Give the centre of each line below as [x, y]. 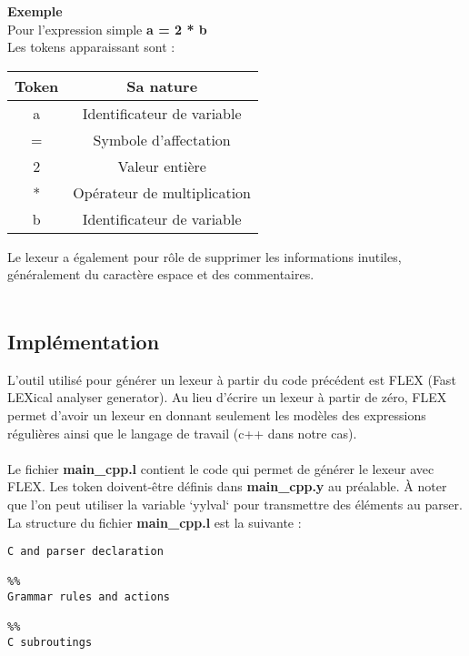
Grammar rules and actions [89, 597]
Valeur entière [162, 166]
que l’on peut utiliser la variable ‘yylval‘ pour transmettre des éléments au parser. [235, 504]
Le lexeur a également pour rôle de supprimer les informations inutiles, [205, 256]
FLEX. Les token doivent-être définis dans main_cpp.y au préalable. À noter [227, 486]
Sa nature [162, 86]
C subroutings [50, 643]
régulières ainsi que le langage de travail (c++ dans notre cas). [182, 433]
